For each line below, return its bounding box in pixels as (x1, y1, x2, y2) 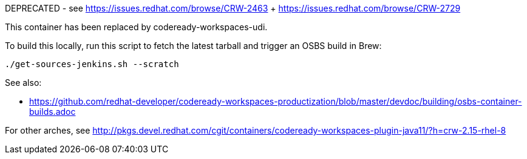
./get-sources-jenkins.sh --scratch (5, 59, 179, 69)
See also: (5, 77, 42, 88)
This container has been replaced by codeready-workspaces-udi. (5, 22, 268, 32)
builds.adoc (29, 106, 76, 117)
